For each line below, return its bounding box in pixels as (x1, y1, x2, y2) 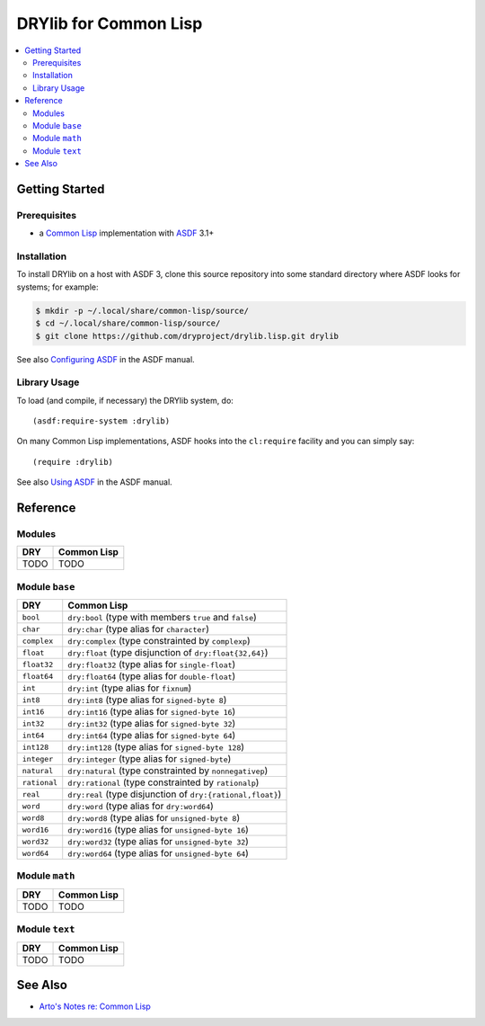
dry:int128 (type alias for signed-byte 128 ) (67, 741, 245, 754)
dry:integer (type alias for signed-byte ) (67, 753, 232, 765)
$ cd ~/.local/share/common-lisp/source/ (35, 318, 221, 328)
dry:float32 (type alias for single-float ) (67, 658, 236, 671)
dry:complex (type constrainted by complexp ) (67, 635, 251, 647)
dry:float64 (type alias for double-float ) (67, 670, 236, 683)
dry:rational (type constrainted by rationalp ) (67, 776, 260, 789)
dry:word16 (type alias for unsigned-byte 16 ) (67, 824, 249, 836)
